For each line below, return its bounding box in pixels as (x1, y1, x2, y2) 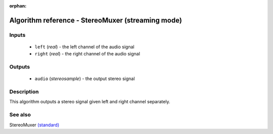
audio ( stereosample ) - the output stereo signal (34, 76, 135, 82)
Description (9, 88, 39, 95)
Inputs (9, 31, 26, 38)
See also (9, 111, 31, 118)
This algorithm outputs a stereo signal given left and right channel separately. (9, 99, 170, 105)
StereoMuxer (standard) (9, 121, 60, 128)
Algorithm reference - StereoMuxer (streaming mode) (9, 16, 182, 25)
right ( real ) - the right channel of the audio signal (34, 51, 140, 57)
